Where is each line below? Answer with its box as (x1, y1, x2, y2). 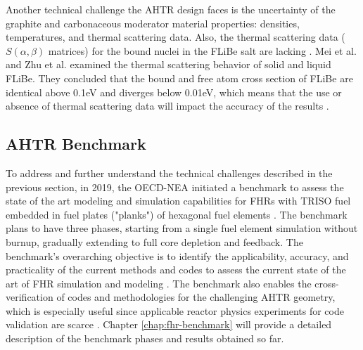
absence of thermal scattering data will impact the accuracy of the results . (6, 98, 329, 113)
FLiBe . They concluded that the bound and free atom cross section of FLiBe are (6, 70, 353, 85)
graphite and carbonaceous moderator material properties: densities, (6, 15, 300, 30)
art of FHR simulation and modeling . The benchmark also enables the (6, 276, 312, 290)
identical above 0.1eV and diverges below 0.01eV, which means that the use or (6, 84, 342, 99)
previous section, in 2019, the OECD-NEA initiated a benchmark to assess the (6, 179, 344, 194)
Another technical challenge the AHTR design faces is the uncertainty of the (6, 2, 336, 16)
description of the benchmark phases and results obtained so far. (6, 331, 284, 346)
